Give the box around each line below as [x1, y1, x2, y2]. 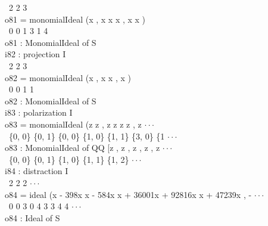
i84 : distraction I [5, 165, 68, 177]
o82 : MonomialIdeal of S [5, 94, 96, 107]
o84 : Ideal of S [5, 211, 60, 224]
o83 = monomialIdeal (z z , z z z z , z [5, 117, 142, 130]
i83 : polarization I [5, 106, 73, 119]
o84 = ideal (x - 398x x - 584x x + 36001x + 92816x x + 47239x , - [5, 188, 252, 200]
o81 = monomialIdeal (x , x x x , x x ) [5, 13, 146, 25]
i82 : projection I [5, 48, 66, 60]
